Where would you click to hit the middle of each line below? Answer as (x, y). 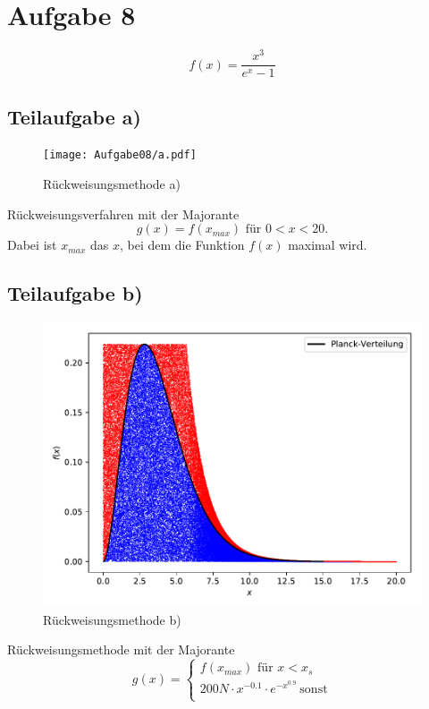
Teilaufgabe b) (75, 293)
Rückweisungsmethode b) (112, 619)
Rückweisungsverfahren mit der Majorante (123, 214)
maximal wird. (328, 245)
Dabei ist (32, 245)
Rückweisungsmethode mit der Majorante (121, 649)
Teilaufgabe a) (74, 116)
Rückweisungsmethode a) (112, 184)
